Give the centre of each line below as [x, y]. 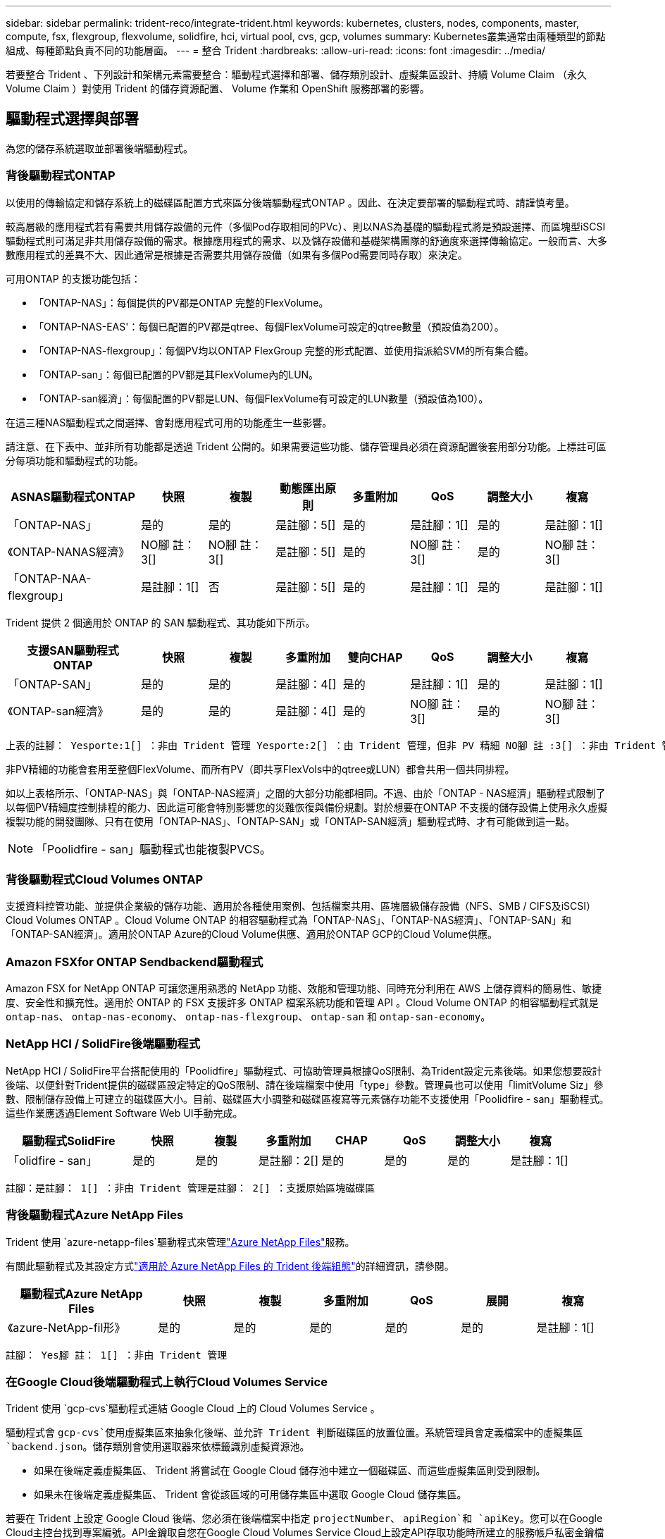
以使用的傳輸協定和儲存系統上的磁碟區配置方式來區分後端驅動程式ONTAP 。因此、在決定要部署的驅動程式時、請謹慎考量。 [290, 202]
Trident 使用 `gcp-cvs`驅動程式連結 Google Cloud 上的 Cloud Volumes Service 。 [193, 1409]
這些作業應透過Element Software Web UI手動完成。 [124, 1113]
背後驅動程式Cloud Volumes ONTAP [105, 879]
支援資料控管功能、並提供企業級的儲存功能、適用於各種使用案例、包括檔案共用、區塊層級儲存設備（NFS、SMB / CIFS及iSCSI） [301, 906]
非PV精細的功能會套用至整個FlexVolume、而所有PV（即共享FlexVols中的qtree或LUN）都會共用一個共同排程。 [260, 769]
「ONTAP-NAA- [50, 578]
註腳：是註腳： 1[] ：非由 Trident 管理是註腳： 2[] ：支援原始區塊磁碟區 [191, 1188]
